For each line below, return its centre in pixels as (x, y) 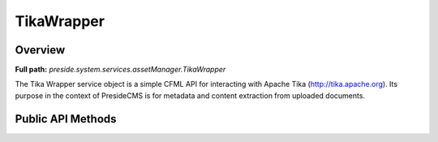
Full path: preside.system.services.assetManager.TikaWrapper (120, 70)
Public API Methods (66, 119)
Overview (40, 50)
